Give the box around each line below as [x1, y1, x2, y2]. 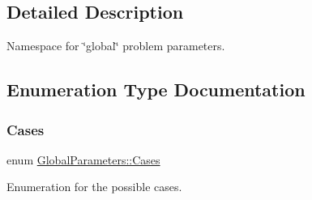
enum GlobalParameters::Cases [6, 151, 160, 168]
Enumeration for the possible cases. [6, 178, 182, 195]
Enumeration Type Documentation [6, 77, 306, 102]
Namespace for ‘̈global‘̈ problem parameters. [6, 37, 225, 54]
